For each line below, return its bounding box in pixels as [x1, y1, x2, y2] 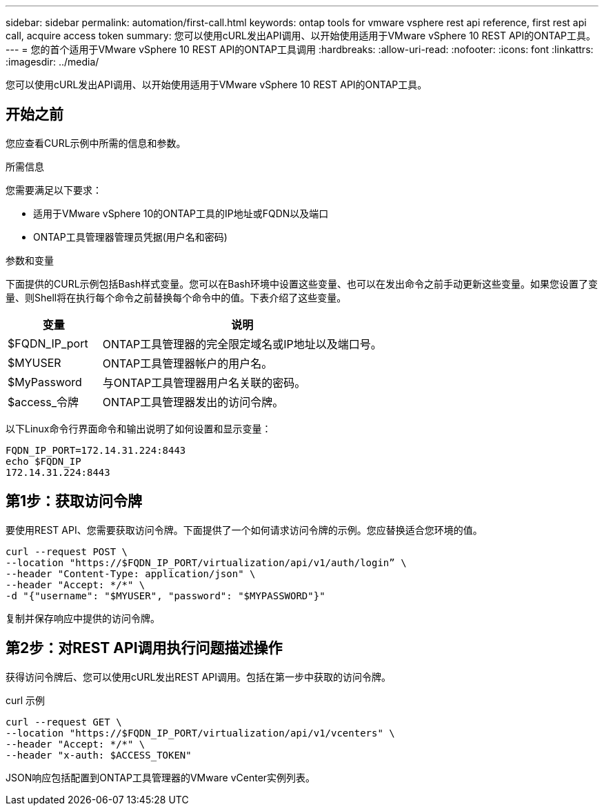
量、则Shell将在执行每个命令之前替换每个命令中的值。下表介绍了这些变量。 [6, 291, 347, 303]
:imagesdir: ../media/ [6, 56, 99, 68]
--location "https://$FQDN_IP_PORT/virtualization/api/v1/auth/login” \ [6, 557, 407, 568]
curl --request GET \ [6, 716, 122, 728]
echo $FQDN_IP [6, 455, 81, 467]
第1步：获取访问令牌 [6, 492, 143, 510]
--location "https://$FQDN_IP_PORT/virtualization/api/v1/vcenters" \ [6, 727, 395, 739]
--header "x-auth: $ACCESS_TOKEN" [6, 749, 192, 761]
